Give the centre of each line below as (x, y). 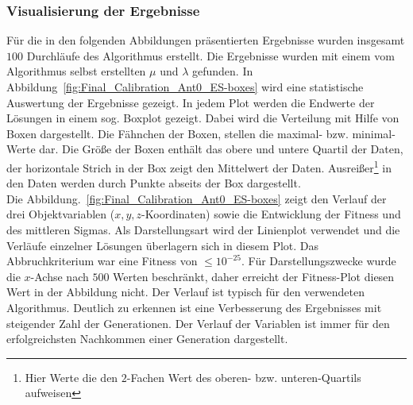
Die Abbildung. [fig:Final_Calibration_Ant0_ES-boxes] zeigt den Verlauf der (197, 198)
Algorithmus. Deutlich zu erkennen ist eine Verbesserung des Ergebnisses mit (194, 307)
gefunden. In (223, 71)
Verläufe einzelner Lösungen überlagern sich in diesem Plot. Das (163, 245)
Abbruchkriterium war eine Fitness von (102, 261)
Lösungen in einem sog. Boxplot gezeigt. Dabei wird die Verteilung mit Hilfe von (203, 118)
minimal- (374, 133)
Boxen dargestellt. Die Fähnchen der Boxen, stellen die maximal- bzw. (178, 133)
